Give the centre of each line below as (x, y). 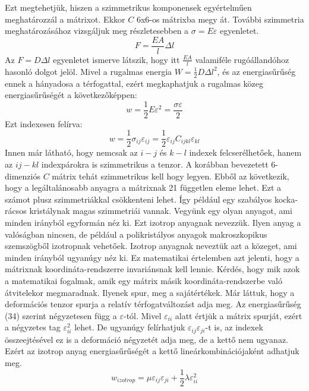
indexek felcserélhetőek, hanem (245, 152)
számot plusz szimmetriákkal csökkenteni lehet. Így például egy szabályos (138, 199)
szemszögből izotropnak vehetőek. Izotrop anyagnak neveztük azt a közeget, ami (151, 246)
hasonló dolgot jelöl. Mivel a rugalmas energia (89, 71)
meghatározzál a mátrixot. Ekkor (65, 19)
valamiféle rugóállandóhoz (242, 59)
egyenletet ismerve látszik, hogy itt (116, 59)
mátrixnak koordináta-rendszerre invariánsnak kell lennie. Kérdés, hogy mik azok (152, 269)
